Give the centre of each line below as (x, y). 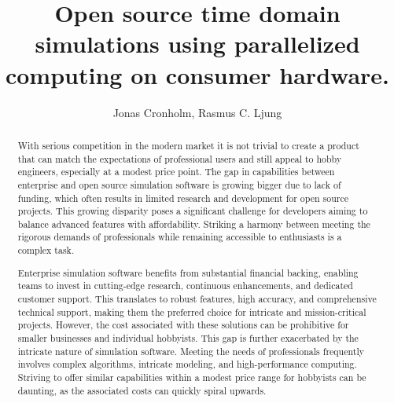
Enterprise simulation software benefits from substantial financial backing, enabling (188, 272)
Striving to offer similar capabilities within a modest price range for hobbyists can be (192, 377)
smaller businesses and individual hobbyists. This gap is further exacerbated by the (188, 337)
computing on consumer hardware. (197, 74)
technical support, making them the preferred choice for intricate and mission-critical (192, 311)
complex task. (46, 250)
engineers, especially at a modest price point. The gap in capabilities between (176, 172)
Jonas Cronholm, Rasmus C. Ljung (197, 112)
